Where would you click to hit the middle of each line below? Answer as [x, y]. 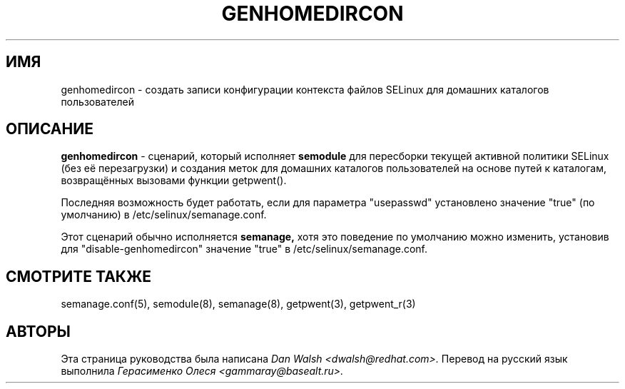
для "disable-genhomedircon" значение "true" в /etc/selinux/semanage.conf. [244, 249]
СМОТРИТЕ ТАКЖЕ [79, 276]
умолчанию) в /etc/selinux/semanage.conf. [164, 215]
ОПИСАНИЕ [50, 129]
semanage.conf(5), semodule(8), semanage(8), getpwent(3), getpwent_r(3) [238, 304]
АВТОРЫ [38, 331]
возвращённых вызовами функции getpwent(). [174, 181]
